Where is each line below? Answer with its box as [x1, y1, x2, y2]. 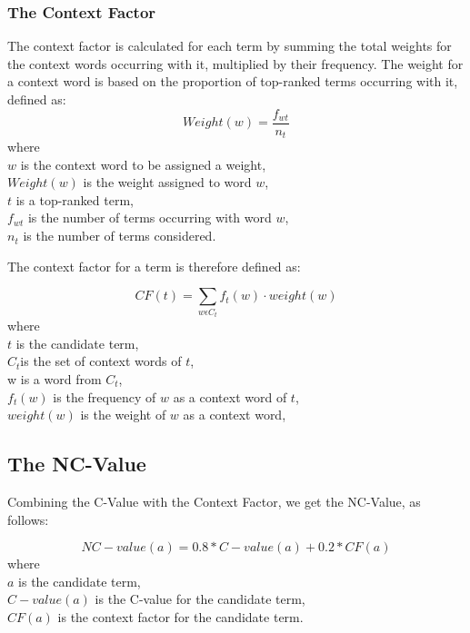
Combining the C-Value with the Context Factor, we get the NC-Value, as [7, 492, 421, 510]
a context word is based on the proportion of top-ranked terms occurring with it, [7, 72, 458, 91]
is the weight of [80, 405, 166, 424]
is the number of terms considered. [23, 226, 216, 245]
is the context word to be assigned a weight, [20, 154, 266, 173]
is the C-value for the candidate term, [95, 589, 305, 608]
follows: [7, 509, 49, 529]
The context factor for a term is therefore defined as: [7, 256, 301, 275]
